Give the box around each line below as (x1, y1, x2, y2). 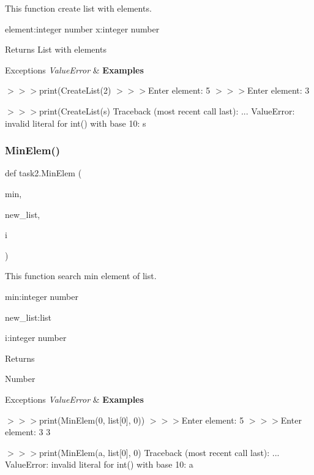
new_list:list (5, 310, 51, 323)
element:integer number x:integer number (5, 22, 160, 35)
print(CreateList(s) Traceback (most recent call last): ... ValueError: (39, 104, 295, 117)
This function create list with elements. (5, 2, 152, 14)
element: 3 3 (5, 425, 51, 438)
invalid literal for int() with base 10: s (5, 116, 146, 129)
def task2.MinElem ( (5, 166, 82, 179)
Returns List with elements (5, 43, 107, 56)
